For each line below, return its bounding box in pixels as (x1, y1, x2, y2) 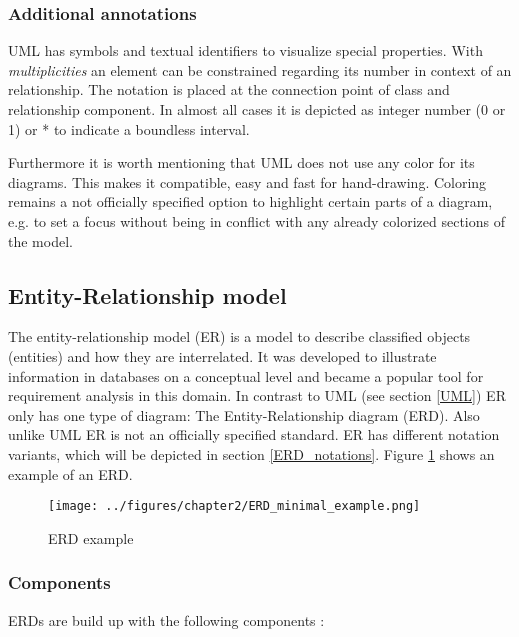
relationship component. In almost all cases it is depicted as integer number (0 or (8, 99, 506, 119)
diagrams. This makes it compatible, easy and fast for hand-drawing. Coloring (8, 171, 487, 192)
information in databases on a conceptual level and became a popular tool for (8, 365, 484, 386)
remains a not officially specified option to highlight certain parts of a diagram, (8, 191, 493, 212)
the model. (8, 230, 73, 251)
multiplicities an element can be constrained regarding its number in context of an (8, 59, 512, 80)
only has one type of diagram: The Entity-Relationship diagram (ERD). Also (8, 404, 480, 425)
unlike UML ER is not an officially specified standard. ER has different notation (8, 424, 500, 445)
